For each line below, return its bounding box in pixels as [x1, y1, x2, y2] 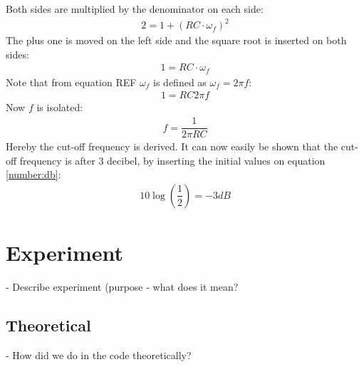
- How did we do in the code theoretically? [6, 347, 192, 362]
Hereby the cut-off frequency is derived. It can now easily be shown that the [6, 139, 338, 154]
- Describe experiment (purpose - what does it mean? [6, 279, 239, 294]
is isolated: [36, 100, 83, 115]
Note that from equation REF [6, 74, 137, 89]
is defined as [153, 74, 207, 89]
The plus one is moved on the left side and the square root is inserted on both [6, 33, 347, 48]
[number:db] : [6, 167, 61, 182]
